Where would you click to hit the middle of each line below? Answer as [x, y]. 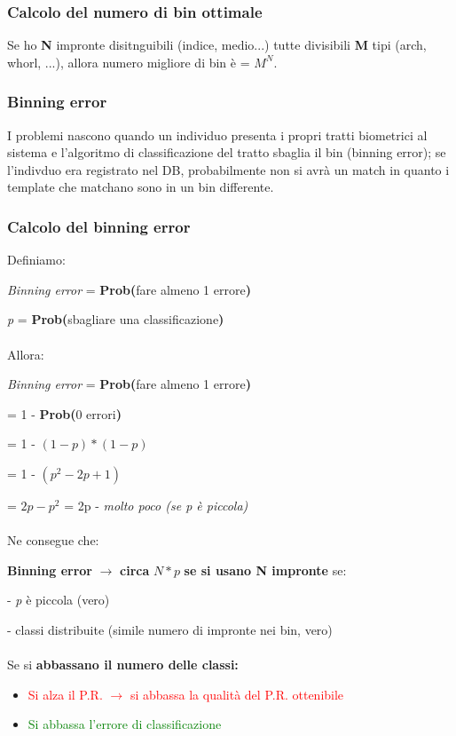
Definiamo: [36, 260]
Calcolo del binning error [99, 226]
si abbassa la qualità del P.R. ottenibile [237, 694]
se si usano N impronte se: [265, 570]
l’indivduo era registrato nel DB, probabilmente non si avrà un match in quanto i [228, 169]
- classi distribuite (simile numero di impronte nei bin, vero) [170, 629]
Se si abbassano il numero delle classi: [123, 665]
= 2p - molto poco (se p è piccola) [156, 505]
